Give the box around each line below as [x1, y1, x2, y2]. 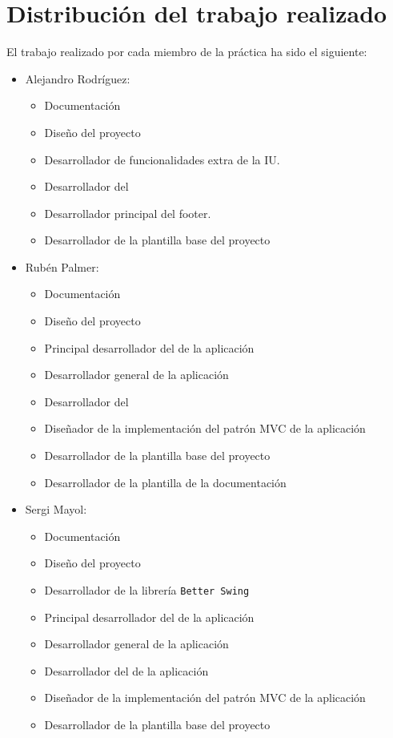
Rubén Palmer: [25, 258, 99, 275]
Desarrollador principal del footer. [44, 204, 211, 221]
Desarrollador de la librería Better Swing [44, 582, 250, 598]
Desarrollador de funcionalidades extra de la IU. [44, 151, 280, 167]
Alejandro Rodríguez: [25, 70, 130, 87]
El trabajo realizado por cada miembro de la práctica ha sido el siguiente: [6, 43, 367, 60]
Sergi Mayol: [25, 501, 87, 518]
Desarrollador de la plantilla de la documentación [44, 474, 287, 490]
